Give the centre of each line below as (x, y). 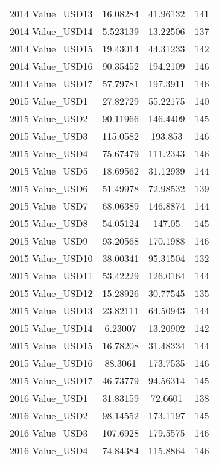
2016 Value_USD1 (49, 398)
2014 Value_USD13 (51, 14)
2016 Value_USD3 (49, 433)
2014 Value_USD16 (51, 66)
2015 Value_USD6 (49, 188)
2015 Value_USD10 (51, 258)
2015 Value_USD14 (51, 328)
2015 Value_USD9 (49, 241)
